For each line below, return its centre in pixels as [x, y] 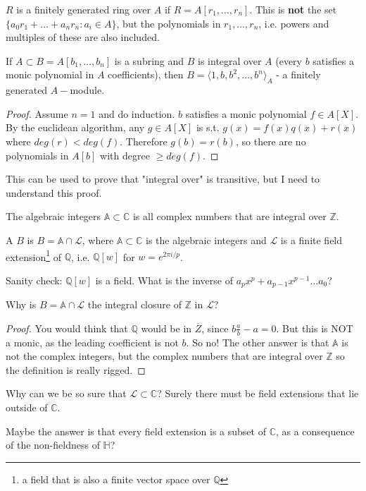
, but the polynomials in [169, 23]
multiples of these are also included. [83, 37]
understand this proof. [54, 192]
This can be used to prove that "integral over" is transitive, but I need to [163, 179]
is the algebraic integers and [206, 240]
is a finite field [311, 240]
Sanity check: [34, 280]
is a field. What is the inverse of [164, 280]
